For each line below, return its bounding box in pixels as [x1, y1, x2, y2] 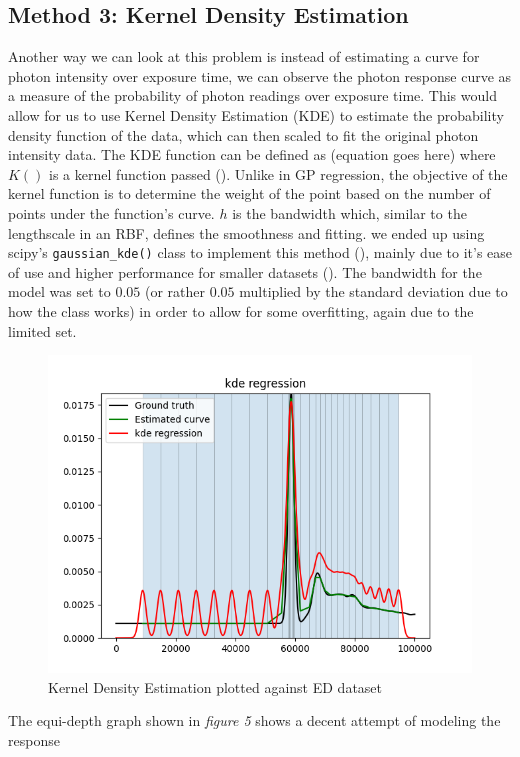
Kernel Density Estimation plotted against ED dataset [48, 676, 383, 697]
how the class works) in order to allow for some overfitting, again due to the [8, 300, 474, 321]
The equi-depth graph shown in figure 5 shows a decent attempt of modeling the [8, 710, 501, 731]
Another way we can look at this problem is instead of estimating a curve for [8, 46, 480, 67]
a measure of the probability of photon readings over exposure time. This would [8, 85, 497, 106]
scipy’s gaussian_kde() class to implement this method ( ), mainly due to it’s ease [8, 242, 513, 263]
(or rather [145, 281, 206, 302]
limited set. [8, 320, 77, 341]
